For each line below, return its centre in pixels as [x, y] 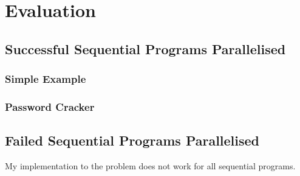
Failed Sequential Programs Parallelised [132, 140]
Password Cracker [50, 106]
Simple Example [46, 79]
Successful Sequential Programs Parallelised [145, 48]
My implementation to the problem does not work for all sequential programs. [150, 166]
